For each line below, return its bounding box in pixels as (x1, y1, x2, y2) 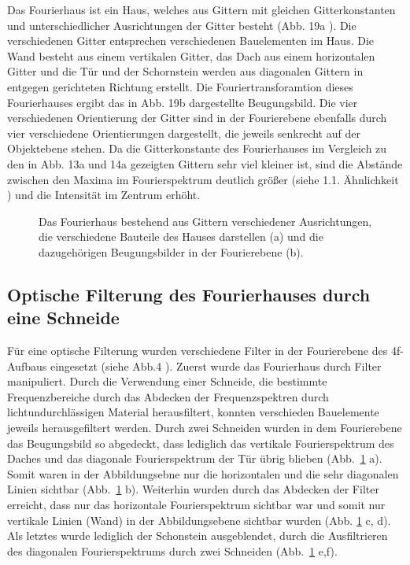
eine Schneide (7, 305, 120, 330)
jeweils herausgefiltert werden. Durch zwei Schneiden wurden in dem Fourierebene (7, 419, 402, 436)
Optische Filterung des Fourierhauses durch (7, 282, 371, 306)
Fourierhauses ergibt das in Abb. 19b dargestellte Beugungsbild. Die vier (7, 94, 358, 110)
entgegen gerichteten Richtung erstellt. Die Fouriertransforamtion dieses (7, 78, 353, 94)
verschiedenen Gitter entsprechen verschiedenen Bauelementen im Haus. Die (7, 32, 375, 49)
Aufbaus (7, 357, 47, 374)
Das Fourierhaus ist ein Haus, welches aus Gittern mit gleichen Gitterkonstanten (7, 2, 396, 17)
